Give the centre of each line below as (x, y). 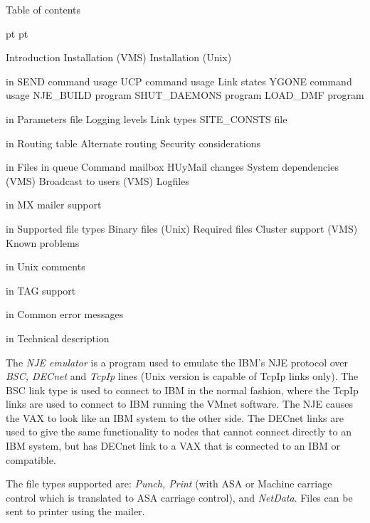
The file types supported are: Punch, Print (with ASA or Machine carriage (169, 484)
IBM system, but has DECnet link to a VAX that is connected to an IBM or (173, 446)
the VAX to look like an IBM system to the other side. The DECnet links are (175, 417)
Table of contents (43, 9)
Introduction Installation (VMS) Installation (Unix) (119, 57)
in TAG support (41, 290)
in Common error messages (65, 314)
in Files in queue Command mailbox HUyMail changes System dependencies (172, 167)
